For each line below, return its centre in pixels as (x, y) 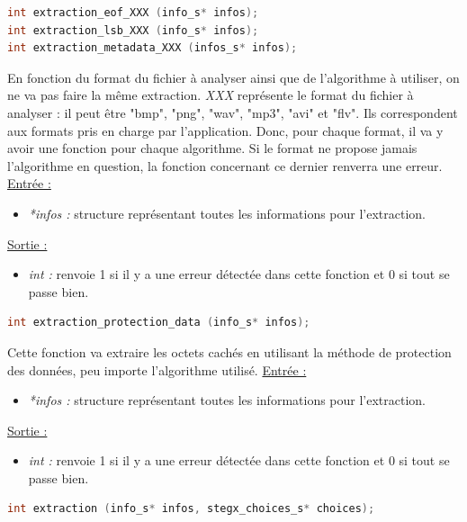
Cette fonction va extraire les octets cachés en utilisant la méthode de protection (229, 351)
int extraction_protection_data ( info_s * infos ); (159, 323)
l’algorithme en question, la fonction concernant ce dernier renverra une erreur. (225, 165)
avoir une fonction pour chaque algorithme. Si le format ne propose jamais (212, 148)
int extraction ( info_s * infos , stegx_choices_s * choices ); (191, 509)
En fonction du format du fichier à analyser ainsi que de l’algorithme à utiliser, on (233, 77)
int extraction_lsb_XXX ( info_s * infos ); (133, 30)
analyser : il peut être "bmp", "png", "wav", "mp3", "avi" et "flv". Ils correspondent (233, 112)
